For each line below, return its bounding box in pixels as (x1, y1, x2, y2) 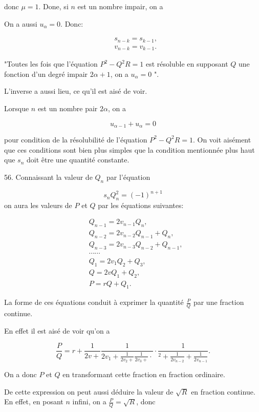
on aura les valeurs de (4, 199, 72, 210)
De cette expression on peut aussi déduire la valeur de (4, 386, 174, 397)
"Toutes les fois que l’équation (4, 58, 98, 69)
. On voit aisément (192, 134, 251, 145)
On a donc (4, 369, 37, 380)
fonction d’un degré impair (4, 68, 88, 79)
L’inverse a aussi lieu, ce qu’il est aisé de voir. (4, 86, 147, 96)
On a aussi (4, 18, 37, 29)
